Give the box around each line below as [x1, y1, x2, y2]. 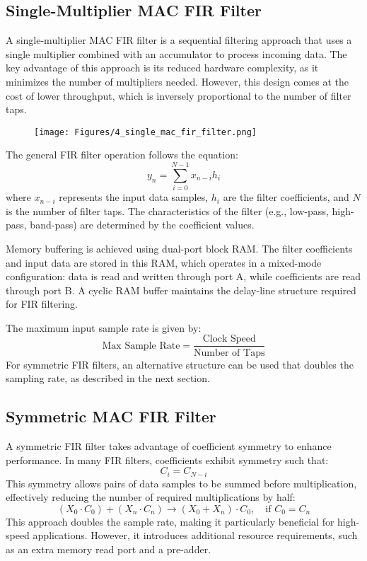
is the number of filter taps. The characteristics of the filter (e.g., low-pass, [6, 203, 329, 218]
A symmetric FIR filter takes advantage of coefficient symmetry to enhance [6, 438, 332, 453]
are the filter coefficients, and [223, 190, 349, 204]
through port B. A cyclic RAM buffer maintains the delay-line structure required [6, 282, 356, 297]
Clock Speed [202, 334, 256, 345]
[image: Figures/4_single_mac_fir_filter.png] [34, 127, 257, 137]
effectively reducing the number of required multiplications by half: [6, 490, 296, 504]
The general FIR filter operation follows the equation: [6, 147, 238, 162]
